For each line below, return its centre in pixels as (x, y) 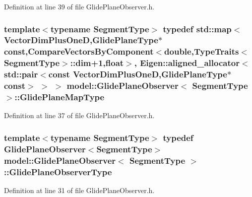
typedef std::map (197, 29)
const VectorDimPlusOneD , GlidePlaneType (138, 74)
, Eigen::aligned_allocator (187, 63)
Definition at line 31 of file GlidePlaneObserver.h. (79, 190)
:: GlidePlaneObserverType (58, 171)
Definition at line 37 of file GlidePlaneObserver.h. (79, 115)
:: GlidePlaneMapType (60, 97)
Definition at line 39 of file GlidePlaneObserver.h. (79, 6)
